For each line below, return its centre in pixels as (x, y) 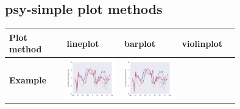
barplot (140, 43)
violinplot (202, 43)
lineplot (83, 43)
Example (28, 79)
